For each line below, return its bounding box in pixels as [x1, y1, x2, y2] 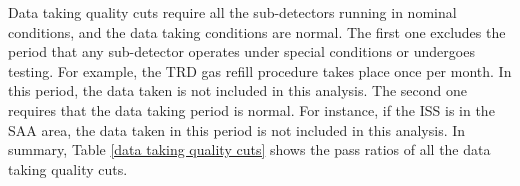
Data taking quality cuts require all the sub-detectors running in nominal [8, 2, 457, 22]
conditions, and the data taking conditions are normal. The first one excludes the [8, 21, 506, 42]
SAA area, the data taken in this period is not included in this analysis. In [8, 119, 466, 140]
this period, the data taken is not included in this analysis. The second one [8, 80, 468, 101]
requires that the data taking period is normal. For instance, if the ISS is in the [8, 99, 495, 120]
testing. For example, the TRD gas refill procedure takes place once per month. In [8, 60, 512, 81]
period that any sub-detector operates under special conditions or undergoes [8, 41, 475, 62]
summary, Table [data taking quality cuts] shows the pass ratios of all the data [8, 139, 491, 160]
